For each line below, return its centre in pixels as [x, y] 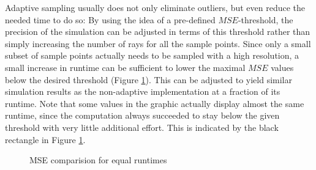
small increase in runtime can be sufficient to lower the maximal [125, 67]
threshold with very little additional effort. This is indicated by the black [142, 127]
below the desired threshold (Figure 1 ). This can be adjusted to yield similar [149, 79]
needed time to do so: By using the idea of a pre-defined [110, 19]
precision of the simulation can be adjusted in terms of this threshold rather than [158, 31]
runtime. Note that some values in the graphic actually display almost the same [155, 103]
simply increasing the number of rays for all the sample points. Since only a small [158, 43]
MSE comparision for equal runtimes [98, 160]
